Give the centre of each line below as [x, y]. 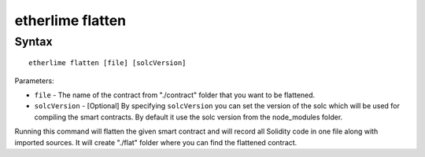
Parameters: [34, 80]
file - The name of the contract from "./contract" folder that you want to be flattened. [175, 95]
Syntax [33, 42]
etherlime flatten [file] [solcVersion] [107, 63]
